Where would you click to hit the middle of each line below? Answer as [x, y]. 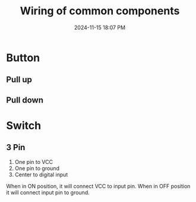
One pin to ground [37, 168]
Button [23, 58]
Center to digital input [41, 175]
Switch [24, 125]
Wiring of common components [100, 11]
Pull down [25, 100]
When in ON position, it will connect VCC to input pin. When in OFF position [98, 186]
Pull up [19, 80]
